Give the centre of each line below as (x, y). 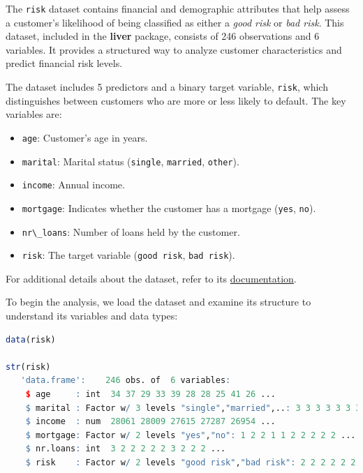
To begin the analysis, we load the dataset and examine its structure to (158, 302)
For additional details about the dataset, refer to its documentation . (151, 278)
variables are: (34, 114)
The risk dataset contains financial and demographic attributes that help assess (178, 8)
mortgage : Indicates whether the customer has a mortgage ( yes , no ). (169, 208)
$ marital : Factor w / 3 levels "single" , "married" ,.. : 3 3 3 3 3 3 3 (193, 408)
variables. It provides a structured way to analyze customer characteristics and (174, 49)
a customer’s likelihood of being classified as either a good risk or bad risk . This (175, 22)
